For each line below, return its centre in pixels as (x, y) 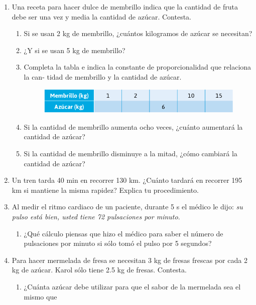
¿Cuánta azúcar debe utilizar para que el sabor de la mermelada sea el (132, 286)
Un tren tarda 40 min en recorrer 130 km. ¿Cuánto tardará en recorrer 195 (127, 180)
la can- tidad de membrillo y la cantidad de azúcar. (103, 76)
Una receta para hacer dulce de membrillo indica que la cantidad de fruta (125, 7)
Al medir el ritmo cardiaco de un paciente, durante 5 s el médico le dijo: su (127, 207)
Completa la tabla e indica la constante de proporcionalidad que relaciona (138, 67)
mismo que (40, 296)
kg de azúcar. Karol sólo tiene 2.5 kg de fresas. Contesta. (99, 270)
